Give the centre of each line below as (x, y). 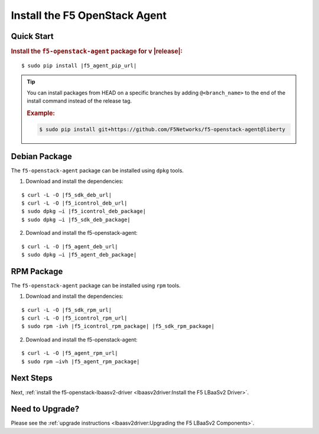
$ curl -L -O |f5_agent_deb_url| (70, 246)
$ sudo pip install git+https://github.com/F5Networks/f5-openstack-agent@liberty (162, 129)
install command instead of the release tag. (79, 101)
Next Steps (32, 378)
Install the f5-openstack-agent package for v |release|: (97, 51)
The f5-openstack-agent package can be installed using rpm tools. (96, 285)
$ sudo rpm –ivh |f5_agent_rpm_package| (81, 361)
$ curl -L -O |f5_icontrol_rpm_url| (74, 318)
